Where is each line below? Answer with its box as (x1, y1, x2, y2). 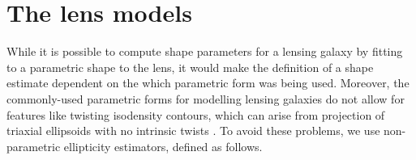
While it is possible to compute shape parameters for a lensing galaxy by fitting (6, 43, 403, 60)
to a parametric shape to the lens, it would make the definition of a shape (6, 58, 374, 75)
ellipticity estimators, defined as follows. (63, 137, 263, 154)
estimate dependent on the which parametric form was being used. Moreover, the (6, 74, 410, 91)
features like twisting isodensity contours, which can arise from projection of (6, 106, 385, 123)
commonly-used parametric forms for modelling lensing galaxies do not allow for (6, 90, 405, 107)
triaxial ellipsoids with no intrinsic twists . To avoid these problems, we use (6, 122, 380, 139)
